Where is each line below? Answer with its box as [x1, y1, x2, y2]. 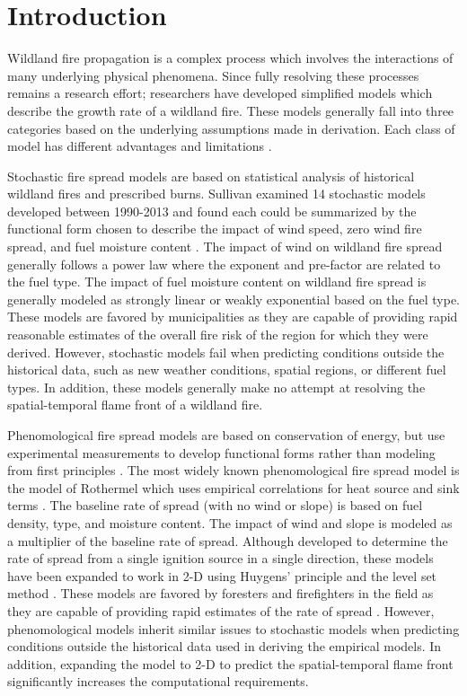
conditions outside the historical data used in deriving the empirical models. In [7, 637, 442, 656]
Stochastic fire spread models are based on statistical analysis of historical [7, 166, 415, 185]
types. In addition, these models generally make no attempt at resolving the [7, 377, 426, 396]
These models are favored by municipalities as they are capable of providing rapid [7, 307, 458, 326]
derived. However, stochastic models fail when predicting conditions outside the [7, 342, 445, 361]
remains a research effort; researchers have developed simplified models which [7, 84, 433, 102]
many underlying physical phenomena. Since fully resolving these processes [7, 66, 419, 84]
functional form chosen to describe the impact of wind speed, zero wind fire [7, 219, 422, 238]
